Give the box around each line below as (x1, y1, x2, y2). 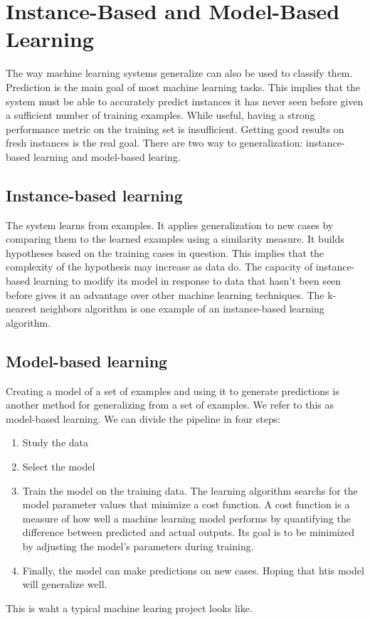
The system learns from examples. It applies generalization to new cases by (6, 217, 334, 232)
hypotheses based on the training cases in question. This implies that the (6, 245, 324, 260)
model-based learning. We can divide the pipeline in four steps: (6, 411, 281, 426)
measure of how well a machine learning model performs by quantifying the (22, 510, 351, 525)
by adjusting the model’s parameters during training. (22, 538, 254, 553)
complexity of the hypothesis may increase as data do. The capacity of (6, 259, 313, 274)
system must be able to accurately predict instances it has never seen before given (6, 93, 364, 108)
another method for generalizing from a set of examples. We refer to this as (6, 397, 334, 412)
